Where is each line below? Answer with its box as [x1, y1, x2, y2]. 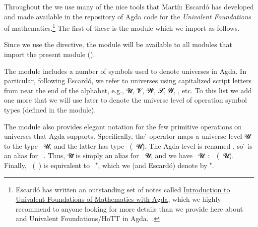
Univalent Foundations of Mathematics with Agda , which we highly [15, 194, 221, 204]
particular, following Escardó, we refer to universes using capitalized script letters [4, 75, 252, 86]
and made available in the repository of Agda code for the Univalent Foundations [4, 11, 251, 21]
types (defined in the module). [4, 105, 96, 114]
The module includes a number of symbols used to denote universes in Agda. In [4, 65, 247, 76]
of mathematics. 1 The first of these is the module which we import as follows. [4, 21, 240, 33]
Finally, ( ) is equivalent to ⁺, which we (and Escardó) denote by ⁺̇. [4, 160, 214, 170]
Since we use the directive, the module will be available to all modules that [4, 39, 232, 50]
